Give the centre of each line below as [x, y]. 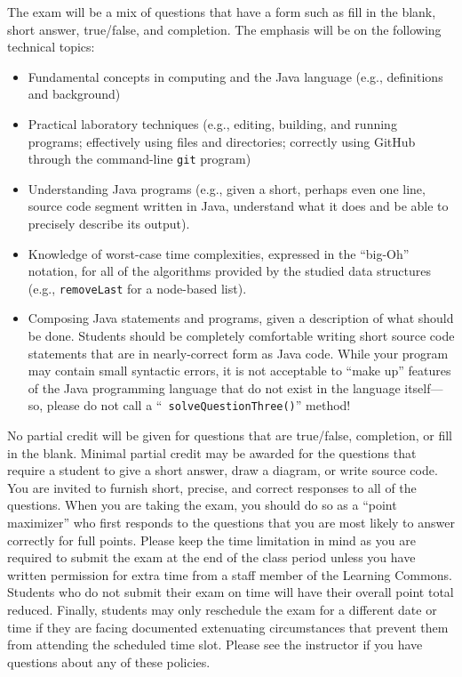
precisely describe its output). [109, 223]
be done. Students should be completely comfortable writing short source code [241, 336]
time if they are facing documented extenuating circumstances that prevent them [228, 627]
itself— [424, 387]
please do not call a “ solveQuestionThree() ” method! [199, 405]
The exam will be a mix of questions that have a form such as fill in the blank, [222, 12]
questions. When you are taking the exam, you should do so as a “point [202, 505]
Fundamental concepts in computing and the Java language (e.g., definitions [235, 76]
